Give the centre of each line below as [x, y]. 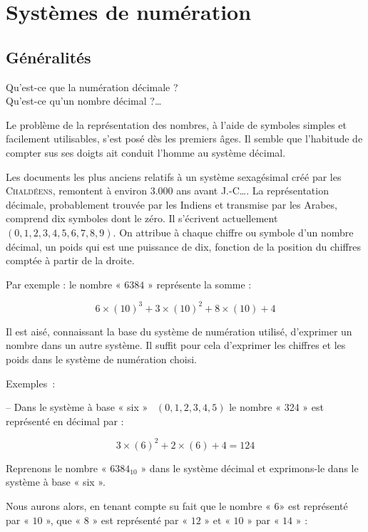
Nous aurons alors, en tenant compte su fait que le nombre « [138, 506]
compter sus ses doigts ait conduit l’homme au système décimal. [146, 152]
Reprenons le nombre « [56, 468]
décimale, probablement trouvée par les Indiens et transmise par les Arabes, [172, 204]
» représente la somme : [199, 284]
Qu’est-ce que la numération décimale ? [92, 87]
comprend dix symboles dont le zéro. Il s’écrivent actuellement [142, 218]
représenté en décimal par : [65, 421]
